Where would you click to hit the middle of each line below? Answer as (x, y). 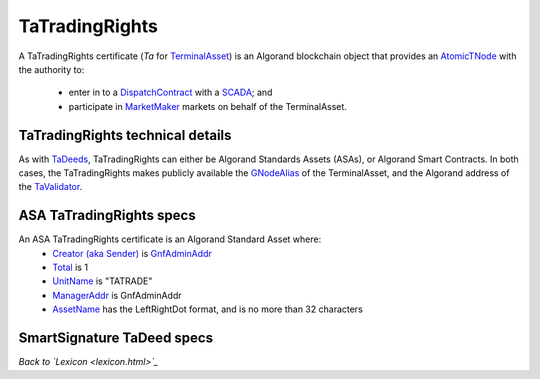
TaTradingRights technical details (125, 135)
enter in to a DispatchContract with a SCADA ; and (170, 92)
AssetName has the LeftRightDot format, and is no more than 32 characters (208, 309)
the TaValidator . (50, 187)
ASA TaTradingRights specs (107, 215)
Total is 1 (70, 267)
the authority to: (51, 69)
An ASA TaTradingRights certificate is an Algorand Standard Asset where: (170, 239)
